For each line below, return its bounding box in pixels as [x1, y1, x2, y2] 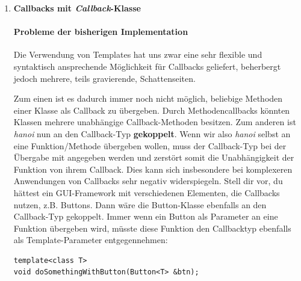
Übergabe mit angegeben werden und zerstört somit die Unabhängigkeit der [13, 151, 294, 164]
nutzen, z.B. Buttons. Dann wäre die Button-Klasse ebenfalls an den [13, 198, 267, 211]
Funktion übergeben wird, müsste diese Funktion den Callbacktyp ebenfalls [13, 221, 291, 234]
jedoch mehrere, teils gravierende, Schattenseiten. [13, 72, 196, 84]
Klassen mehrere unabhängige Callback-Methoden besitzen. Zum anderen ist [13, 116, 296, 128]
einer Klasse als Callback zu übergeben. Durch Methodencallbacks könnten [13, 103, 290, 116]
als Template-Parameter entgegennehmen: [13, 233, 168, 246]
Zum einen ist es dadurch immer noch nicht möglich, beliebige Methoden [13, 92, 283, 105]
